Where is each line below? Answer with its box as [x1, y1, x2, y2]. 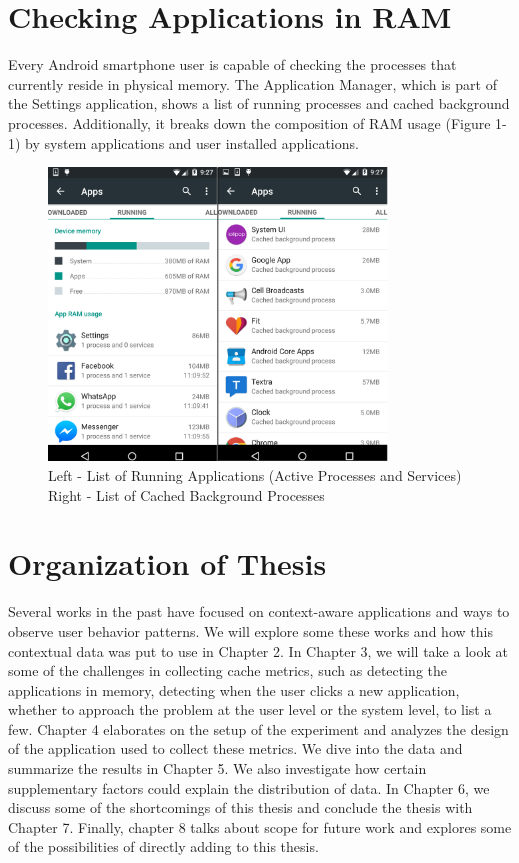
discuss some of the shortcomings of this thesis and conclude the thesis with [8, 797, 473, 818]
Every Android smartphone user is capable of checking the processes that [8, 54, 457, 75]
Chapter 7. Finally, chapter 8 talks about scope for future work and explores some [8, 816, 512, 837]
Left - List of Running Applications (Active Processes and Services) [48, 465, 462, 485]
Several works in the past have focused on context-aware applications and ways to [8, 601, 510, 622]
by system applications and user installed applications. [25, 132, 359, 153]
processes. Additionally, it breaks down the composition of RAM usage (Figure [8, 112, 491, 133]
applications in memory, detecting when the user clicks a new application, [8, 679, 460, 700]
